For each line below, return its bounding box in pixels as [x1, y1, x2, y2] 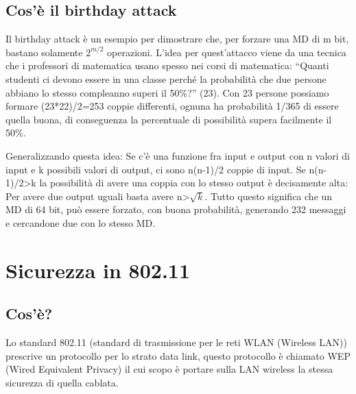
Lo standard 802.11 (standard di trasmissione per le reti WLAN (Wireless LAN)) [5, 335, 347, 349]
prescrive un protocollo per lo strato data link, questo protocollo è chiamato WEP [5, 348, 351, 362]
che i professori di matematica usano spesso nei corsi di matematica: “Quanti [5, 58, 329, 73]
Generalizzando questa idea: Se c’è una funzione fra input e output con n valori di [5, 148, 350, 162]
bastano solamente [5, 45, 83, 59]
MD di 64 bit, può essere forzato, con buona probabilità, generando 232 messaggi [5, 202, 346, 217]
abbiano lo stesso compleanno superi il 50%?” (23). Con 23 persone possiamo [5, 85, 329, 99]
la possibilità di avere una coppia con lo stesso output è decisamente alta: [39, 175, 348, 190]
